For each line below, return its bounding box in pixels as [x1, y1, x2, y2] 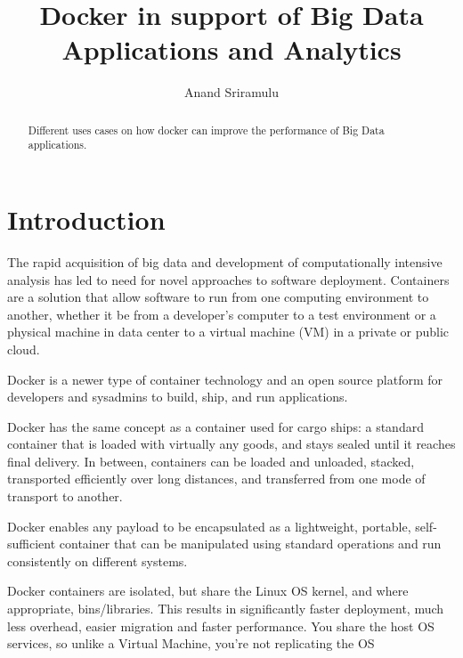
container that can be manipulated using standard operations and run [59, 534, 442, 553]
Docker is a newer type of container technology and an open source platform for [7, 370, 443, 388]
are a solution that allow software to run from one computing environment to [7, 288, 429, 306]
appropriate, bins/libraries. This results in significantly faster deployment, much [7, 599, 444, 618]
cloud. [7, 339, 40, 358]
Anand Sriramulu [184, 83, 279, 102]
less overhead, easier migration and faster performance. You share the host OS [7, 616, 435, 635]
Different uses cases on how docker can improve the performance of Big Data [28, 122, 385, 137]
